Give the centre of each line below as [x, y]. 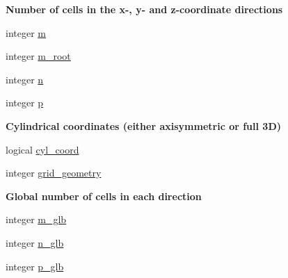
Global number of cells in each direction [104, 196]
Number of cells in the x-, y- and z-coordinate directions [144, 9]
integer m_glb [36, 219]
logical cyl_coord [42, 149]
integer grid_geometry [54, 173]
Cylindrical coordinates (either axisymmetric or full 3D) [144, 125]
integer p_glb [35, 266]
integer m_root [38, 56]
